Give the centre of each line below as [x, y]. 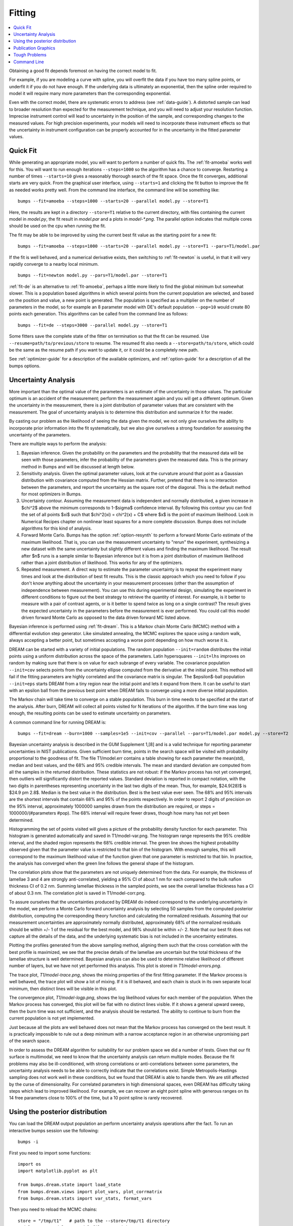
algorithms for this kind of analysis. [57, 528]
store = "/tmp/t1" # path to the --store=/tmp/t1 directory [94, 1221]
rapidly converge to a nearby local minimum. [54, 264]
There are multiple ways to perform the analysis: [58, 444]
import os [29, 1164]
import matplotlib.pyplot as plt [58, 1171]
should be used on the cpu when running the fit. [57, 226]
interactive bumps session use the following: [54, 1130]
